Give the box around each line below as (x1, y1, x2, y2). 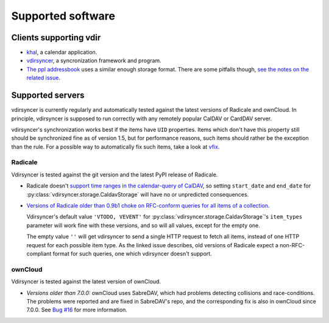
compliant (26, 250, 52, 257)
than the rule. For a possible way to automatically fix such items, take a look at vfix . (11, 143, 220, 150)
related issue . (26, 74, 61, 82)
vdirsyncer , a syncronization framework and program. (26, 57, 161, 64)
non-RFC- (279, 241, 305, 249)
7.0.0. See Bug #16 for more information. (26, 306, 128, 314)
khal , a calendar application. (26, 49, 97, 56)
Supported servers (11, 90, 85, 101)
